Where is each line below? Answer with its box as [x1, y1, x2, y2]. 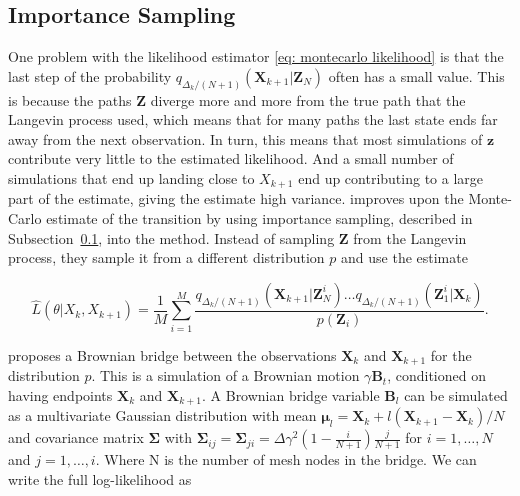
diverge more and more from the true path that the [150, 89, 466, 110]
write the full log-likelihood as [8, 468, 192, 489]
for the [430, 344, 472, 365]
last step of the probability [8, 65, 172, 86]
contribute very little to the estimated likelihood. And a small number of [8, 148, 454, 169]
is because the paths [8, 89, 132, 110]
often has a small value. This [328, 65, 505, 86]
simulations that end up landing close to [8, 168, 255, 189]
